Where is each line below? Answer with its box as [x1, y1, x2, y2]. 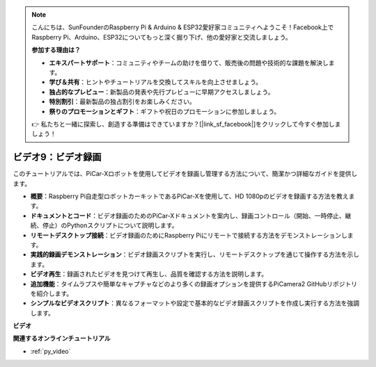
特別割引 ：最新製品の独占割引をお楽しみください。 [49, 97, 196, 106]
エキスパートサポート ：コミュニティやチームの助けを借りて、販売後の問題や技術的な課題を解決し [49, 58, 329, 67]
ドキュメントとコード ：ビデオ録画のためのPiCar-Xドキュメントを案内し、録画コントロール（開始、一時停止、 [30, 211, 345, 220]
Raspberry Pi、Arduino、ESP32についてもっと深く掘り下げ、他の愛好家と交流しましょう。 [31, 33, 292, 41]
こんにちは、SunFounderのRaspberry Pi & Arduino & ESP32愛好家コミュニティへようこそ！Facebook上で [31, 23, 334, 31]
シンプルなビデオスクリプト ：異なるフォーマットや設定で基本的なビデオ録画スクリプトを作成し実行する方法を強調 [30, 299, 360, 307]
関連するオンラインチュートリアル [13, 334, 111, 343]
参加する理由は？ [31, 46, 81, 54]
